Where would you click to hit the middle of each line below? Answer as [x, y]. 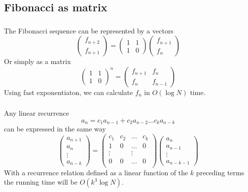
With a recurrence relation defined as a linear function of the [96, 172]
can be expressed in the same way [55, 129]
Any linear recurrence [36, 113]
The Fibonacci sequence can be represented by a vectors [89, 30]
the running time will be [41, 182]
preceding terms [220, 172]
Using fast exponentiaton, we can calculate [69, 92]
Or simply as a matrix [37, 61]
